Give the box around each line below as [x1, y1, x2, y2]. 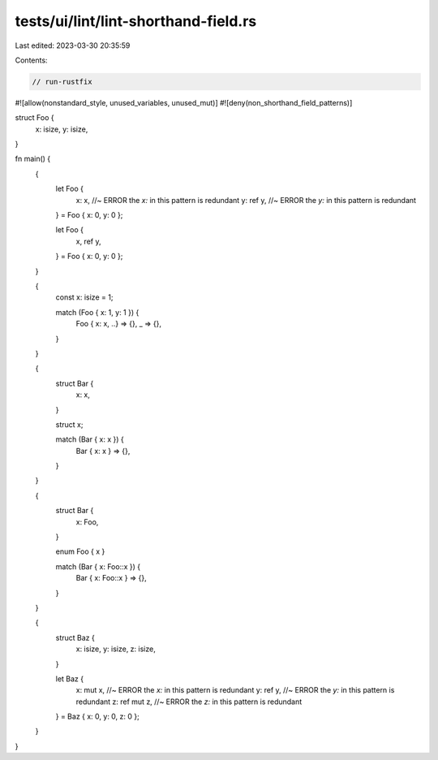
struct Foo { [15, 113, 54, 123]
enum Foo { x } [55, 546, 105, 556]
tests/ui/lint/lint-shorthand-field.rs [15, 12, 257, 30]
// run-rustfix [32, 77, 92, 86]
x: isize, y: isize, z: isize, [75, 644, 156, 654]
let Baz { [55, 674, 84, 684]
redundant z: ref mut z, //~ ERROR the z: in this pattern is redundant [75, 697, 303, 706]
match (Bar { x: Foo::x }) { [55, 561, 141, 572]
